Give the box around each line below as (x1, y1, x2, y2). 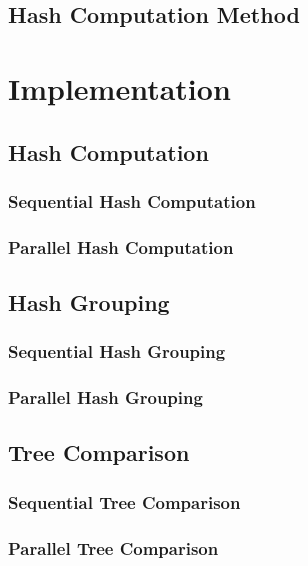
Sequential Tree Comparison (8, 489, 241, 514)
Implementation (8, 67, 231, 108)
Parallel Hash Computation (8, 234, 234, 259)
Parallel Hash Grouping (8, 385, 203, 410)
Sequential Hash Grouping (8, 339, 226, 364)
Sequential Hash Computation (8, 188, 256, 213)
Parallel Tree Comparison (8, 535, 219, 560)
